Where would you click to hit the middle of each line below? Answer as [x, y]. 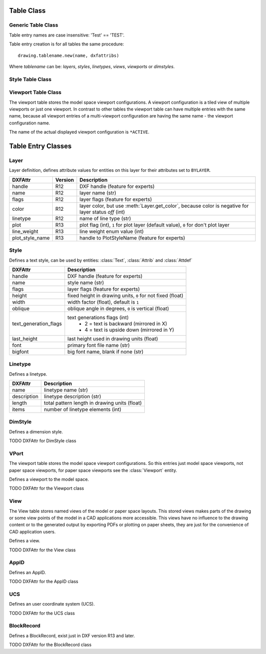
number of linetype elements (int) [83, 410]
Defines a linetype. [28, 374]
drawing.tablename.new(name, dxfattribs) [68, 55]
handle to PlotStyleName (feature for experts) [132, 238]
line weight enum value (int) [112, 231]
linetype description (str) [72, 396]
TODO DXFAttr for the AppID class [44, 581]
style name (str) [86, 282]
